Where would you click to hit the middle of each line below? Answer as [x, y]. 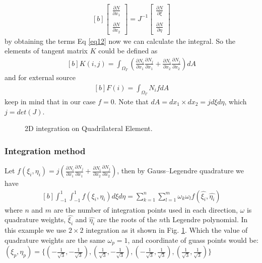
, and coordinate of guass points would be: [193, 240]
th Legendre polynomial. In [206, 219]
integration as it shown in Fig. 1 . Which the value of [167, 230]
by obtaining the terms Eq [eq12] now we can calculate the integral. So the [120, 41]
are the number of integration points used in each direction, [146, 209]
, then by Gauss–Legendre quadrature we [181, 171]
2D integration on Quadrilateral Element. [89, 128]
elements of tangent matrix [46, 51]
